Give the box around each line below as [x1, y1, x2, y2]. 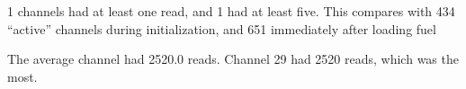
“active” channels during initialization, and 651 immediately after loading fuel [7, 19, 436, 38]
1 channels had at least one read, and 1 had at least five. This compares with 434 [7, 2, 455, 20]
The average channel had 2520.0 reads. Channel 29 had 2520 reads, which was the [7, 49, 459, 68]
